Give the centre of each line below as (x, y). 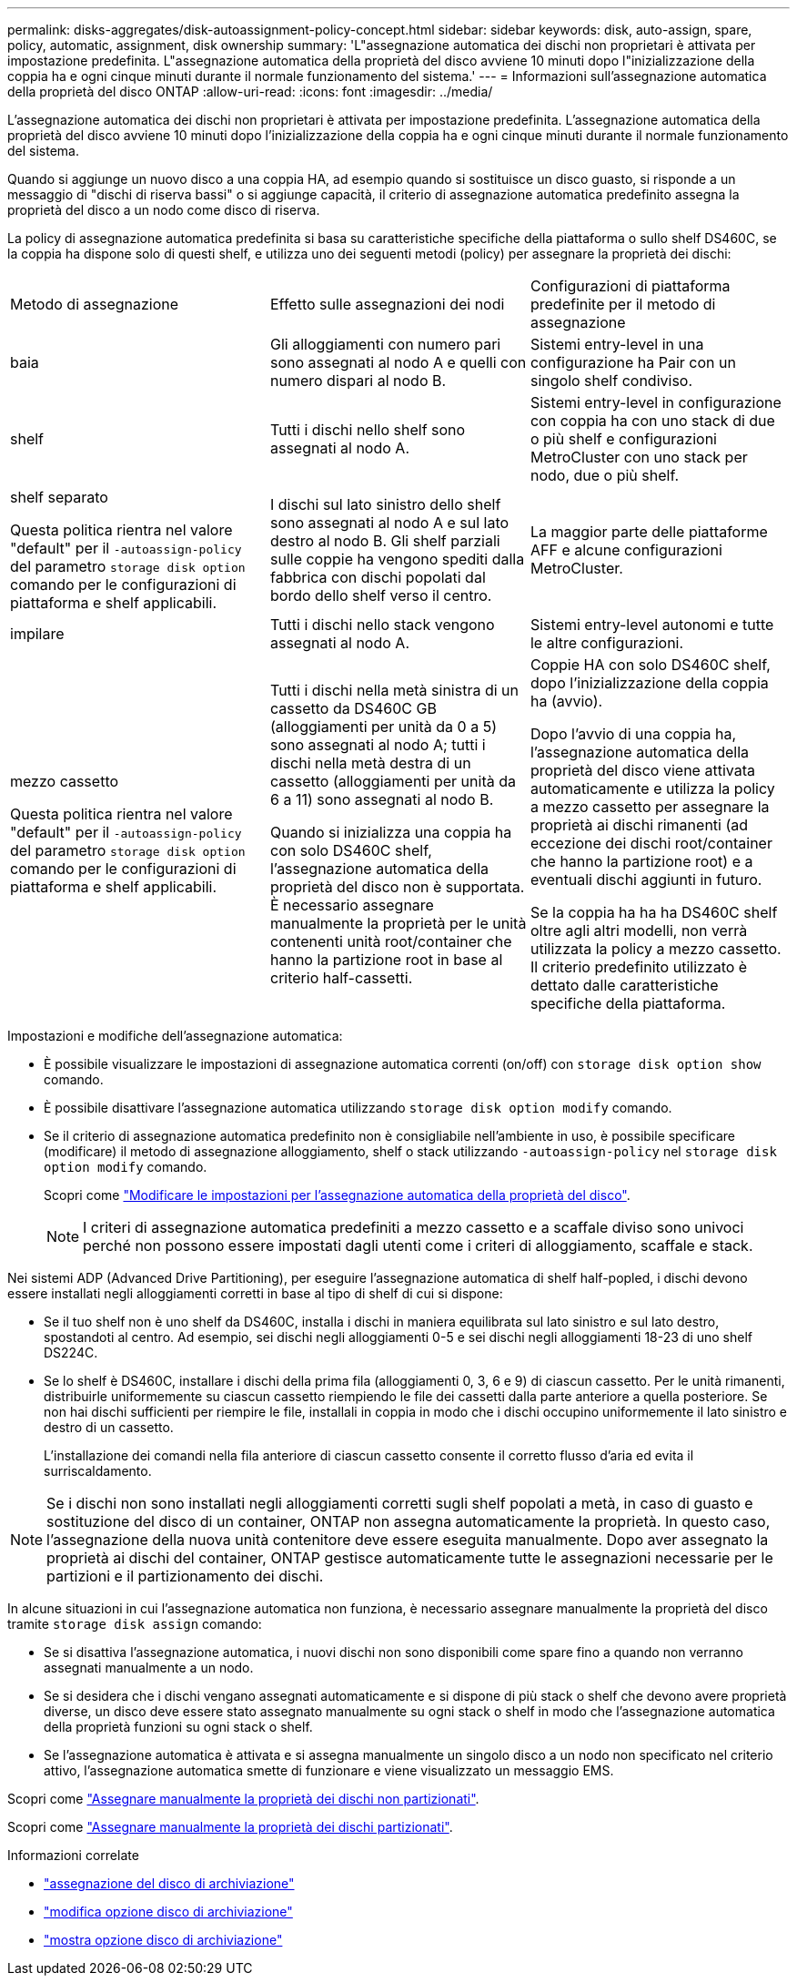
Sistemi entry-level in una (617, 344)
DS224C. (71, 1353)
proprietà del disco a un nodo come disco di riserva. (164, 210)
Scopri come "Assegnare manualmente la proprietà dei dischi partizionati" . (230, 1827)
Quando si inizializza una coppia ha (391, 832)
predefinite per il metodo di (623, 304)
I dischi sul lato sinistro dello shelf (385, 504)
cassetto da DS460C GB (353, 708)
